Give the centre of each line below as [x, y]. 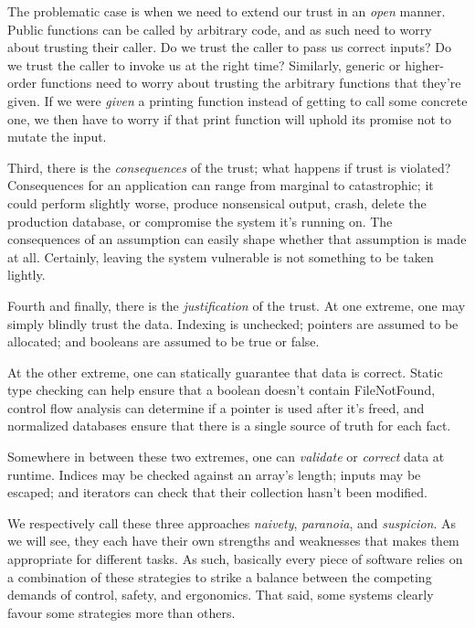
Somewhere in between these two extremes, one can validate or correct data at [226, 457]
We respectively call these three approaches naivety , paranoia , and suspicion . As [232, 522]
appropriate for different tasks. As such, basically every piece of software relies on [235, 559]
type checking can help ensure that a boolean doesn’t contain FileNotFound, [222, 390]
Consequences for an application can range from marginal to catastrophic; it [221, 185]
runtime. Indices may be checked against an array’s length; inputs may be [214, 474]
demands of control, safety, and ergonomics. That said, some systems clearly [221, 595]
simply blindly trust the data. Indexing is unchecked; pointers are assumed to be [233, 323]
